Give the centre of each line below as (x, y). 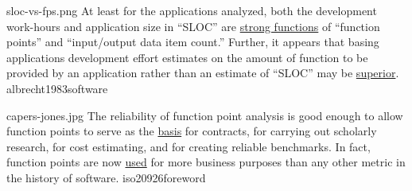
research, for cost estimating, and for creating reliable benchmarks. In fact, (189, 146)
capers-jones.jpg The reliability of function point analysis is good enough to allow (205, 115)
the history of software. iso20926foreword (106, 177)
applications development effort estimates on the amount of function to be (187, 57)
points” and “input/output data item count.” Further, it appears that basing (193, 42)
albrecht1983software (57, 88)
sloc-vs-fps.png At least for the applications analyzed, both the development (192, 10)
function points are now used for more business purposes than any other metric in (206, 162)
